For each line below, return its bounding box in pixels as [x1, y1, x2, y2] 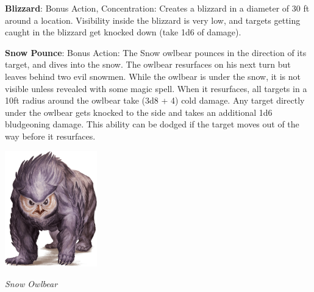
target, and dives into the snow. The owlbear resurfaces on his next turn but [5, 58, 291, 71]
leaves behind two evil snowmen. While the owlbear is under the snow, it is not [5, 69, 301, 82]
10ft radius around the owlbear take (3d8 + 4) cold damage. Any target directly [5, 94, 305, 107]
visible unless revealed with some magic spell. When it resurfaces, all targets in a [5, 82, 307, 94]
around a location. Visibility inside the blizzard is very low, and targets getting [5, 13, 301, 26]
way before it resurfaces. [5, 129, 96, 142]
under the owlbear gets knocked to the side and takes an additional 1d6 [5, 105, 273, 118]
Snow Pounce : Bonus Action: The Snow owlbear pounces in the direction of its [5, 46, 307, 59]
